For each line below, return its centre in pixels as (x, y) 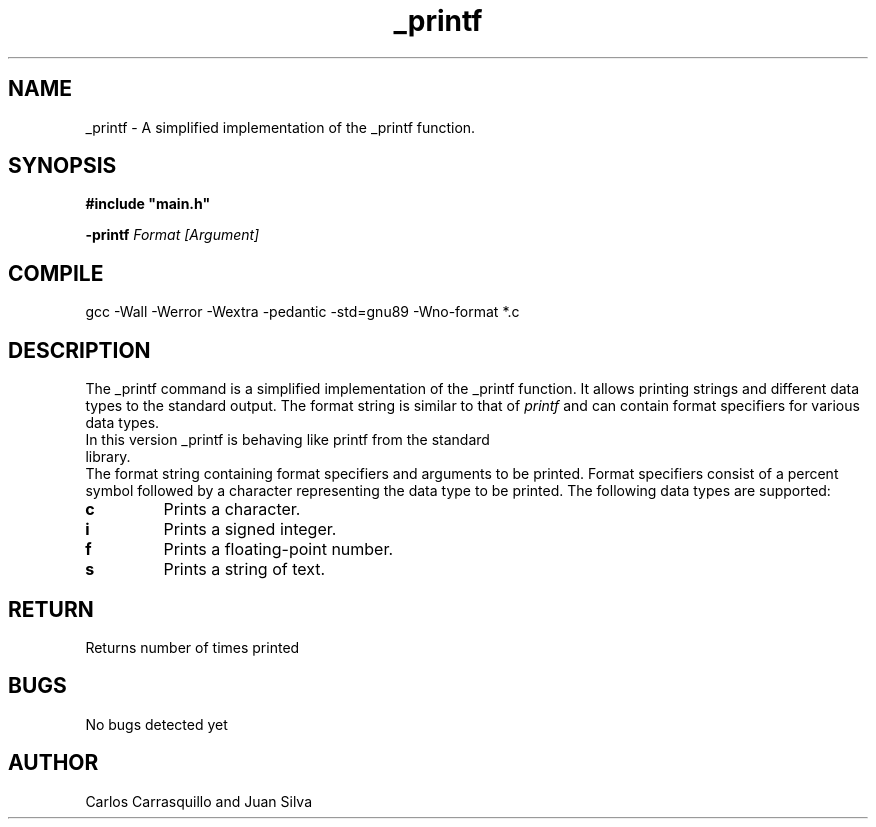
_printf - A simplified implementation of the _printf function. (280, 127)
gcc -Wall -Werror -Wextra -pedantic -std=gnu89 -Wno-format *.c (302, 312)
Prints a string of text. (244, 569)
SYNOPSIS (62, 166)
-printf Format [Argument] (172, 235)
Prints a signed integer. (250, 529)
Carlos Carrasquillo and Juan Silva (199, 801)
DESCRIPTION (79, 350)
